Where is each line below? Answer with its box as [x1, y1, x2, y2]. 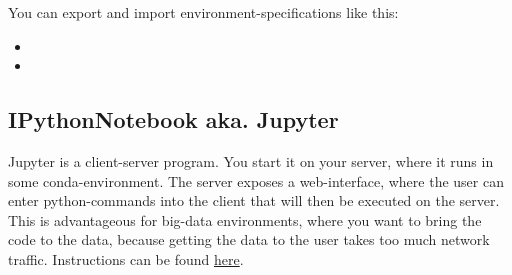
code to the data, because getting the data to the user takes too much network [8, 229, 490, 250]
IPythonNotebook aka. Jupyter [8, 104, 339, 135]
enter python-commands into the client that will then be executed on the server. [8, 190, 500, 211]
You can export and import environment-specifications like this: [8, 2, 399, 22]
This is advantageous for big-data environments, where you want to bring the [8, 209, 482, 230]
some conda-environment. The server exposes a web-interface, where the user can [8, 170, 504, 191]
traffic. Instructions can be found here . [8, 248, 244, 269]
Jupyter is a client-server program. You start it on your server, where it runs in [8, 150, 494, 171]
